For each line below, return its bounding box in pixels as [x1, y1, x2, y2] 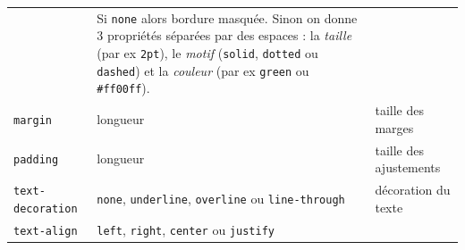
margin [13, 113, 52, 127]
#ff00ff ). [97, 79, 150, 97]
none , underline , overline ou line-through [97, 188, 345, 207]
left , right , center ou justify [97, 220, 275, 238]
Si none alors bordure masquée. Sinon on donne [97, 8, 358, 27]
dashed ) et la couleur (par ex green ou [97, 61, 309, 79]
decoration [13, 202, 78, 215]
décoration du [375, 180, 451, 199]
